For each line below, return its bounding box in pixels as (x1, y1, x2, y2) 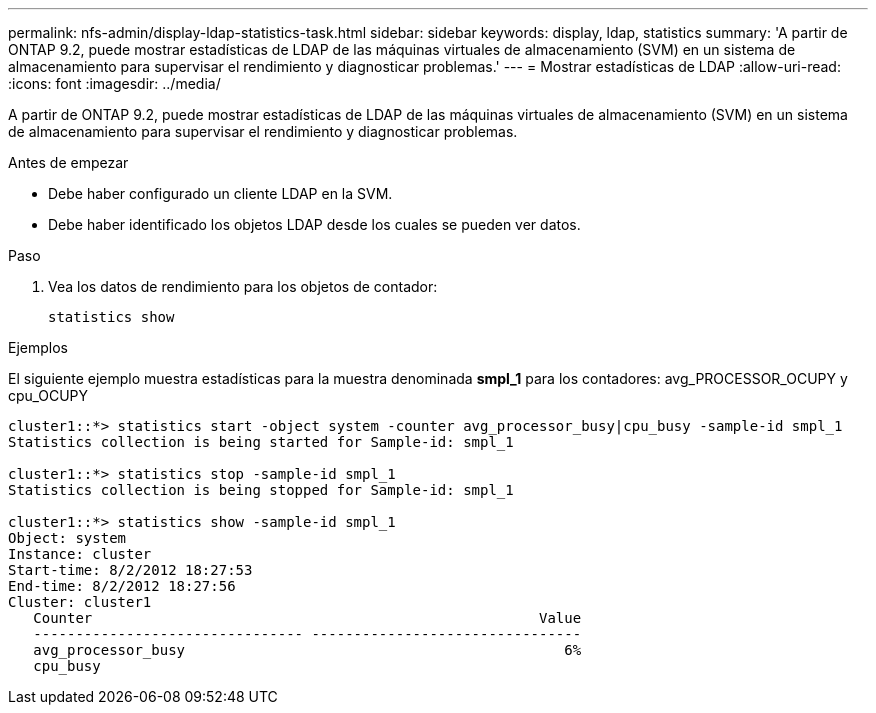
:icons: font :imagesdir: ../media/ (8, 75, 221, 92)
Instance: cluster (8, 546, 152, 562)
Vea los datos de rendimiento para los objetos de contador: (48, 278, 438, 295)
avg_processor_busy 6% (33, 642, 582, 658)
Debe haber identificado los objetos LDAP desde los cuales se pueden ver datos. (48, 216, 581, 233)
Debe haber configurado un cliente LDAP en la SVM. (48, 185, 393, 202)
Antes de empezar (8, 154, 129, 171)
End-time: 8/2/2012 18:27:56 (8, 578, 236, 594)
